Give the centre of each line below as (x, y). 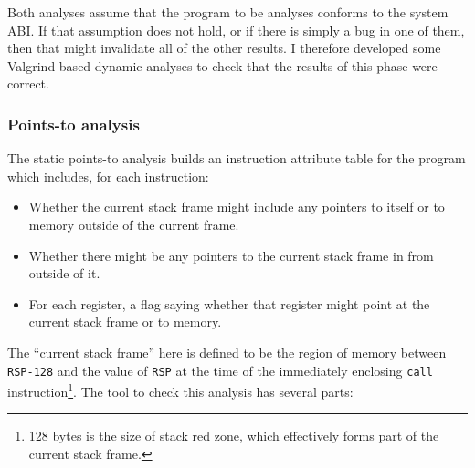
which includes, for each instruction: (108, 176)
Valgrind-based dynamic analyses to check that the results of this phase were (222, 65)
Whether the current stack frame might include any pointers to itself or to (237, 207)
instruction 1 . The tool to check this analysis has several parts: (180, 390)
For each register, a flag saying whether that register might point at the (229, 303)
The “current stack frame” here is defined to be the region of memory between (227, 352)
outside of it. (64, 273)
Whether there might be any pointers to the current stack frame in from (231, 255)
